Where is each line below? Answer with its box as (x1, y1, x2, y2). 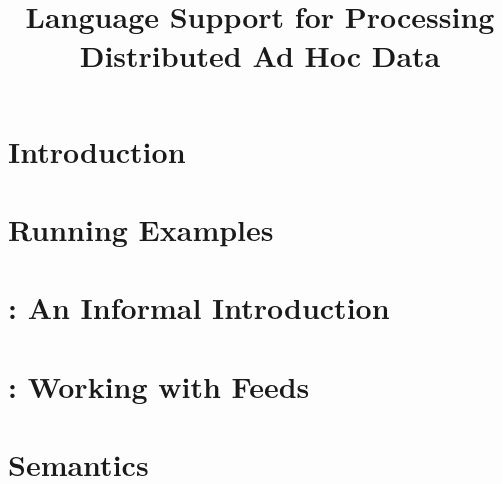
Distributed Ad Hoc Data (79, 35, 441, 76)
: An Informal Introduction (8, 287, 390, 328)
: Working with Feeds (8, 365, 310, 406)
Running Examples (8, 208, 274, 249)
